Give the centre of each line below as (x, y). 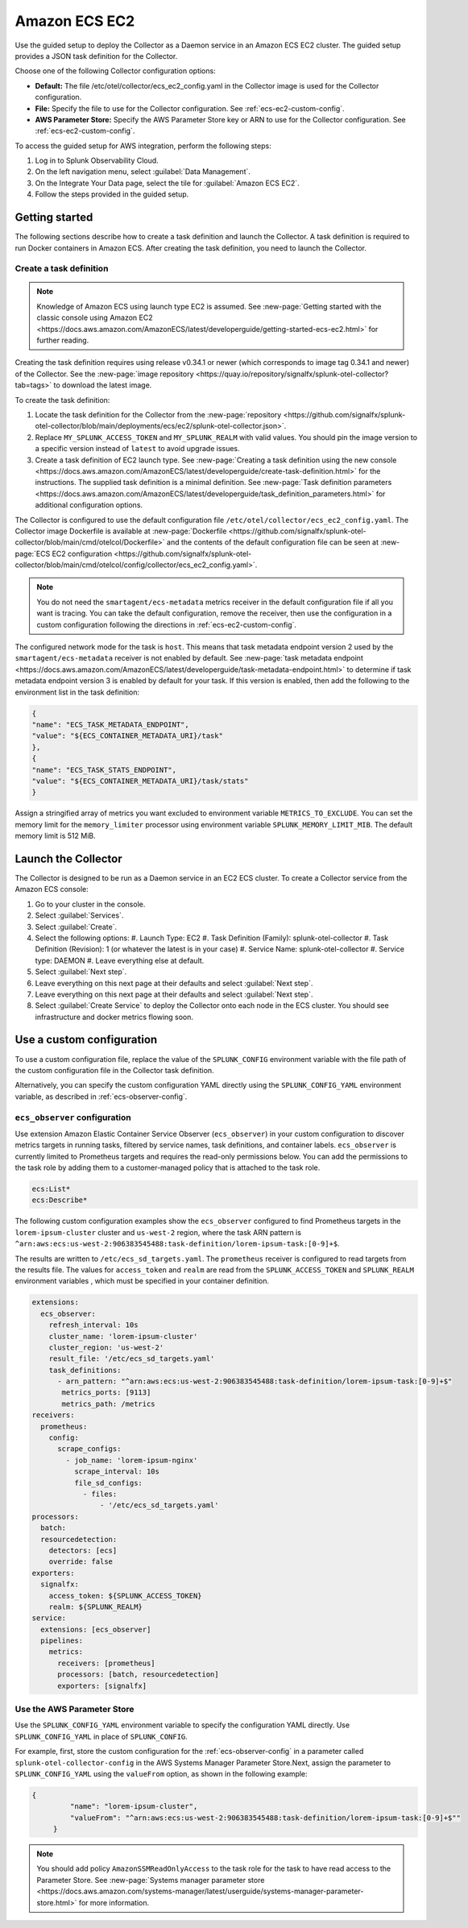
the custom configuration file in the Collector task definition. (114, 1070)
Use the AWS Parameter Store (75, 1709)
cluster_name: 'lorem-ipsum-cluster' (123, 1336)
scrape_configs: (89, 1449)
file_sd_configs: (108, 1483)
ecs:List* (51, 1189)
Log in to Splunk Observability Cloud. (97, 160)
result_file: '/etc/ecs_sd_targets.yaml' (132, 1359)
